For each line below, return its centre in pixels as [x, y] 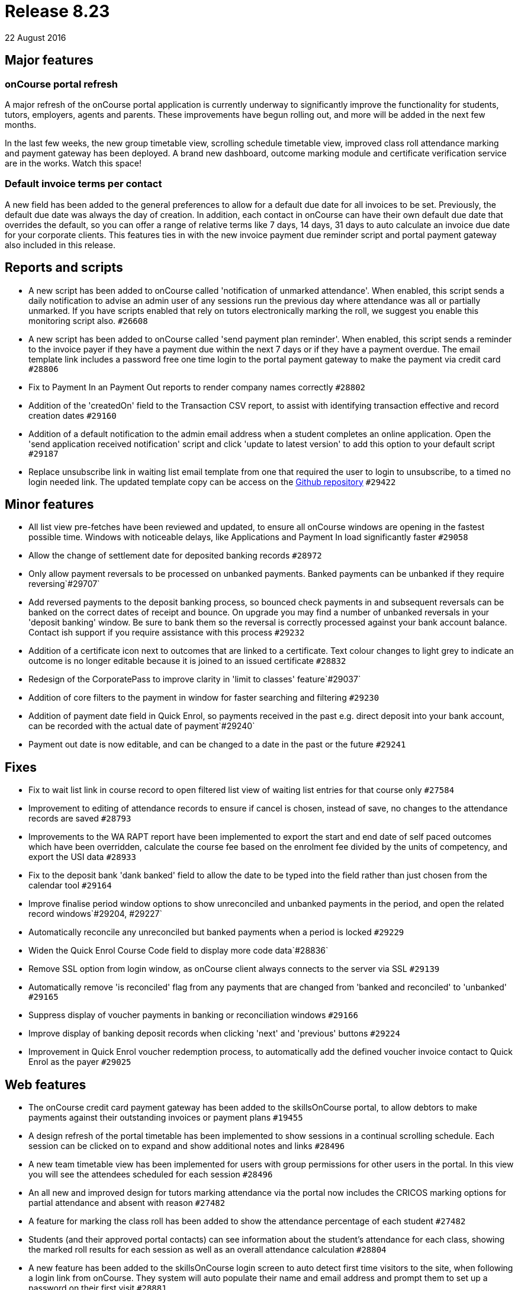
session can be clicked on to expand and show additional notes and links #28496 [187, 1146]
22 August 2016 [36, 37]
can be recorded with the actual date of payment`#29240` [142, 726]
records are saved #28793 [80, 819]
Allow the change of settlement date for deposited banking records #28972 [175, 556]
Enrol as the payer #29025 [80, 1062]
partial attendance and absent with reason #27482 [127, 1203]
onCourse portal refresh [62, 84]
